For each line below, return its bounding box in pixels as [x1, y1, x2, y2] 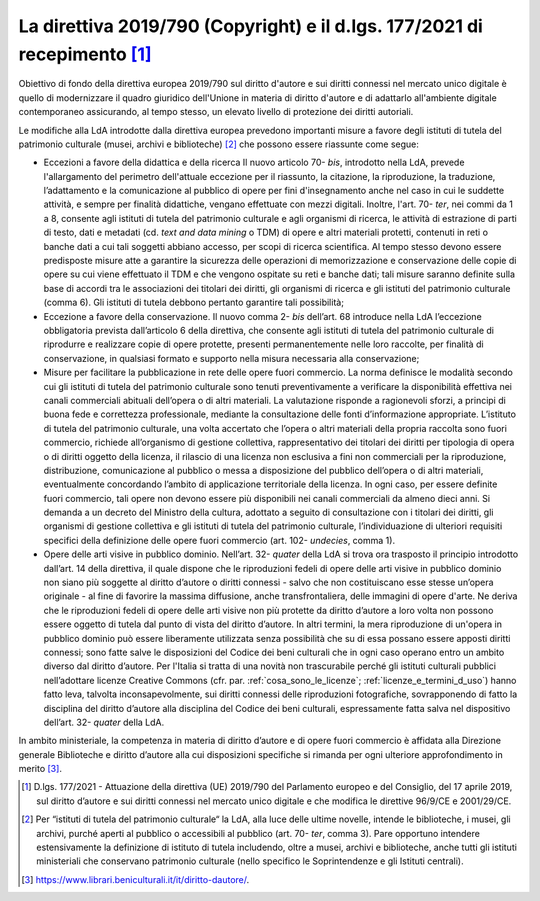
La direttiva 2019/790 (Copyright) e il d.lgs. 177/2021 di [18, 15, 484, 37]
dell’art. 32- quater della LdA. [43, 716, 165, 728]
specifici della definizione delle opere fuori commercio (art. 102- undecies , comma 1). [43, 534, 395, 546]
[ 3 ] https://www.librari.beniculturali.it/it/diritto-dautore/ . [21, 873, 250, 885]
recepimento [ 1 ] [18, 43, 152, 65]
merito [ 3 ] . [18, 763, 62, 775]
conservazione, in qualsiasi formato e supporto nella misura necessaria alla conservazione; [43, 352, 420, 364]
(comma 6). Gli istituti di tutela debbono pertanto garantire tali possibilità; [43, 296, 345, 309]
